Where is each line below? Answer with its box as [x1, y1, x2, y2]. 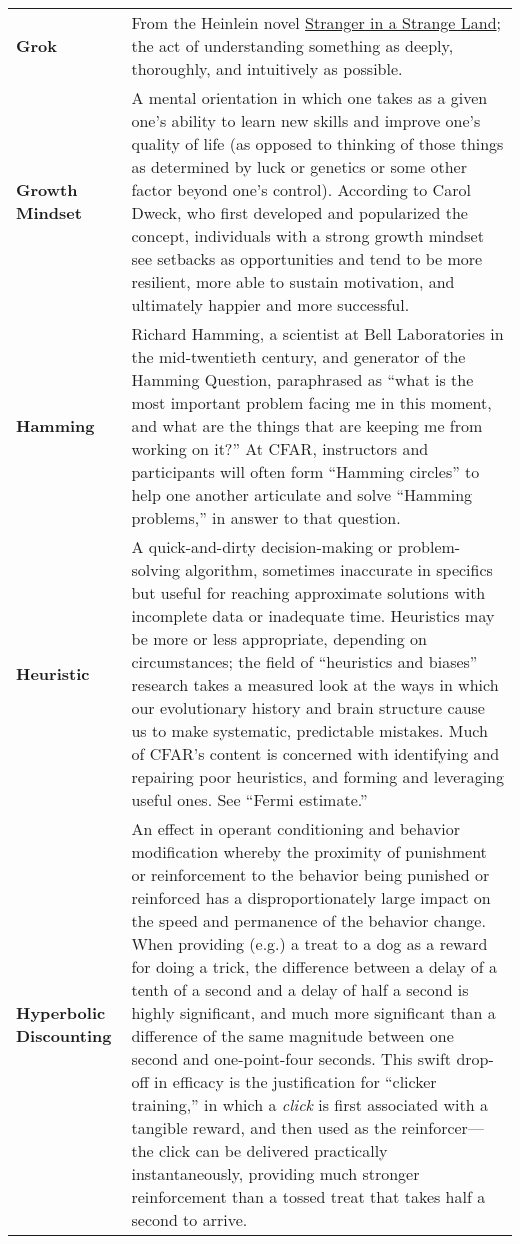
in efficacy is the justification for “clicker [154, 1070, 437, 1093]
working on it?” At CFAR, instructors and [131, 437, 429, 460]
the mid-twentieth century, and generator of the [131, 345, 466, 368]
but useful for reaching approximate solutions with [131, 581, 486, 604]
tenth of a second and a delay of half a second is [131, 978, 469, 1001]
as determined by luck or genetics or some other [131, 155, 467, 178]
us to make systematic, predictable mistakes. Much [131, 719, 488, 742]
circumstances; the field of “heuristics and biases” [131, 650, 478, 673]
